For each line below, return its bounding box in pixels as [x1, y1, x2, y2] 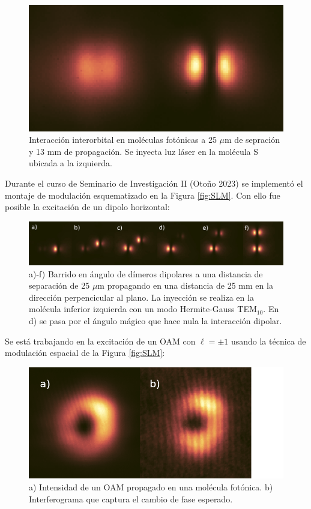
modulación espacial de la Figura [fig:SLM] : [5, 346, 165, 359]
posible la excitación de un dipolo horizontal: [5, 200, 170, 213]
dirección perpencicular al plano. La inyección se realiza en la [29, 291, 254, 303]
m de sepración [225, 133, 280, 146]
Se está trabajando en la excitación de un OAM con [5, 334, 196, 347]
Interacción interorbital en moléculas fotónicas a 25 [29, 133, 217, 146]
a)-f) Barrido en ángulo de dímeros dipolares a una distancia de [29, 267, 263, 280]
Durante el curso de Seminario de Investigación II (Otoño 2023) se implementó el [5, 177, 303, 190]
